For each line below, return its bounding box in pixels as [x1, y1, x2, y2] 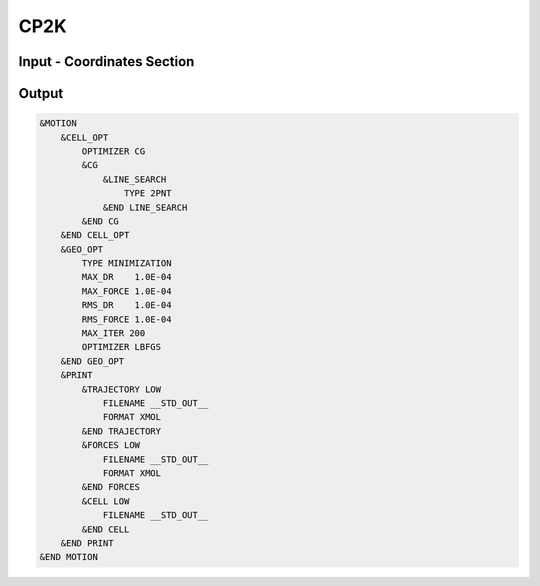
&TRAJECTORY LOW [81, 383, 162, 395]
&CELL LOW [81, 495, 130, 507]
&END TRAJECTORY [81, 425, 162, 437]
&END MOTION [39, 551, 99, 563]
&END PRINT [60, 537, 114, 549]
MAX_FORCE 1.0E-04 [81, 285, 172, 297]
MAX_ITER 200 [81, 328, 146, 339]
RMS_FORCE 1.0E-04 [81, 313, 172, 325]
